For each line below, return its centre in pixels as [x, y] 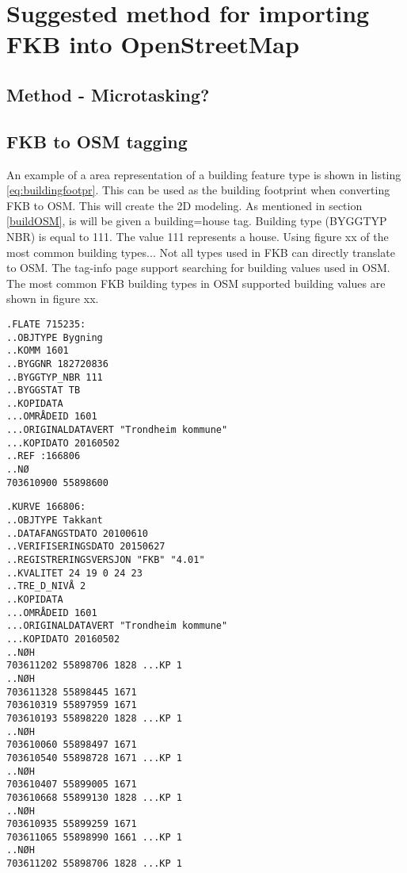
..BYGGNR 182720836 [57, 364]
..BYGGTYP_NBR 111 [55, 377]
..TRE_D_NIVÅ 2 [46, 586]
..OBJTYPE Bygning [55, 337]
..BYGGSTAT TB [44, 391]
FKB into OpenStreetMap [153, 44]
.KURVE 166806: [46, 507]
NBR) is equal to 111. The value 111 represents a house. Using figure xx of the [198, 236]
